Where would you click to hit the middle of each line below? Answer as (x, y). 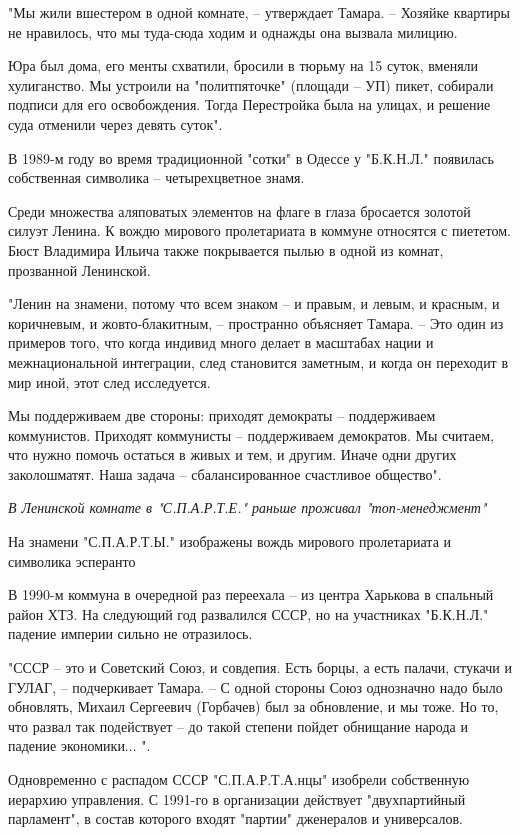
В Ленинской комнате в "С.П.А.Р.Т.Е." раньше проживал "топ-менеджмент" (247, 507)
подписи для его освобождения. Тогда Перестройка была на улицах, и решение (249, 104)
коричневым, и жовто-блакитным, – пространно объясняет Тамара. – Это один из (256, 322)
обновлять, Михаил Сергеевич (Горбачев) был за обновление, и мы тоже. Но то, (253, 706)
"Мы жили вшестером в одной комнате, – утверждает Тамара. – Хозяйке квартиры (259, 12)
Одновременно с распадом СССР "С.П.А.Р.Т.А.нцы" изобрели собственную (239, 779)
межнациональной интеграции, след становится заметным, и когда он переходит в (258, 361)
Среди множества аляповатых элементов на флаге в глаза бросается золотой (239, 210)
